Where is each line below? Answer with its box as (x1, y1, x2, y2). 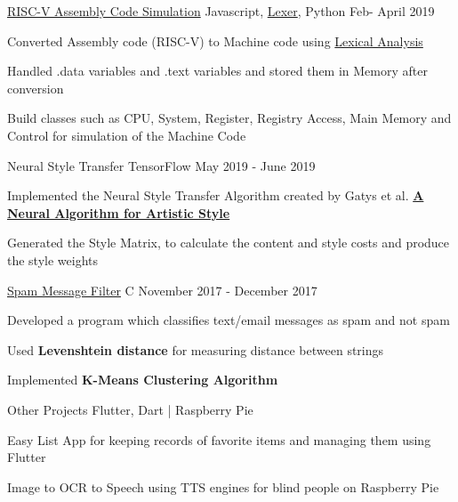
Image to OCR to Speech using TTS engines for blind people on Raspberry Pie (7, 477, 439, 496)
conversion (7, 78, 64, 97)
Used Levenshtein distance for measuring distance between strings (7, 340, 384, 359)
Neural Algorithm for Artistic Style (7, 203, 230, 222)
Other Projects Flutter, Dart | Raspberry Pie (7, 400, 253, 418)
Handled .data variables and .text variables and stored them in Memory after (7, 61, 428, 80)
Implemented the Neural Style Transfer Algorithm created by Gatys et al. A (7, 186, 424, 205)
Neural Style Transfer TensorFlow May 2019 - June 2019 (7, 156, 316, 174)
